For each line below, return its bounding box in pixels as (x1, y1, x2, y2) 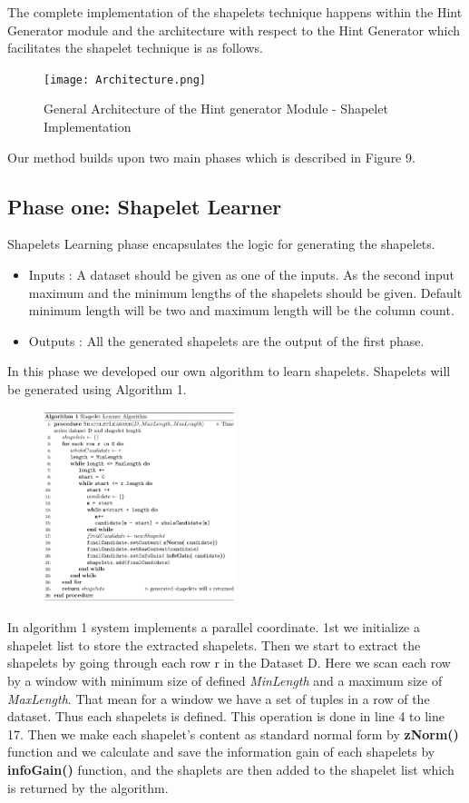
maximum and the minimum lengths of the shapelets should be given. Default (28, 283, 463, 302)
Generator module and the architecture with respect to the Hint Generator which (7, 20, 461, 39)
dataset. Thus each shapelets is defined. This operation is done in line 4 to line (7, 707, 445, 726)
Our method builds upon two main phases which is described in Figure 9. (7, 147, 415, 166)
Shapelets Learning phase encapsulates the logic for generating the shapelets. (7, 234, 435, 253)
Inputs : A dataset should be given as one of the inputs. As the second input (28, 265, 454, 284)
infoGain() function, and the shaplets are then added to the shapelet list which (7, 759, 454, 778)
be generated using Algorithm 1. (7, 379, 187, 398)
